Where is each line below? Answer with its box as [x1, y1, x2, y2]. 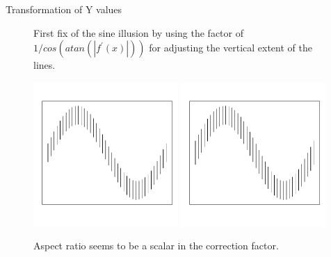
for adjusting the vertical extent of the [149, 40, 312, 55]
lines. [33, 58, 56, 72]
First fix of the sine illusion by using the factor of [33, 25, 243, 40]
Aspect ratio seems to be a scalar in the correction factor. [33, 238, 279, 253]
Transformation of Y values [6, 2, 122, 16]
